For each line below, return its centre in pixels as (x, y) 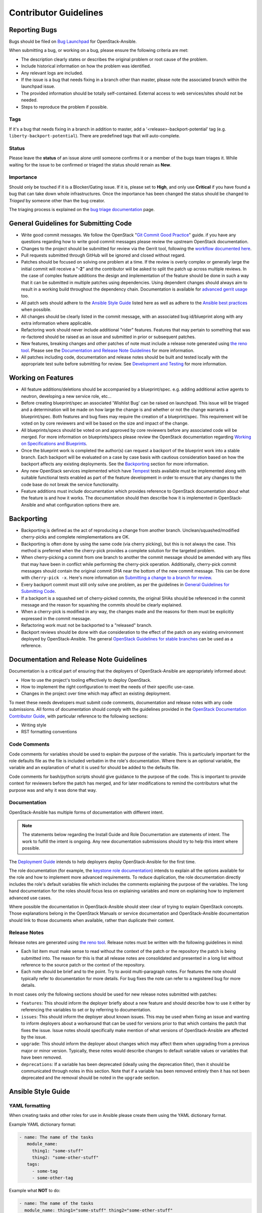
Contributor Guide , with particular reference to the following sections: (78, 716)
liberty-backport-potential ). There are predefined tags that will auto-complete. (95, 136)
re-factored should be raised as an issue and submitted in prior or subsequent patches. (108, 337)
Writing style (34, 725)
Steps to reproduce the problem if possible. (65, 107)
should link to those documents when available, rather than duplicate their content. (92, 920)
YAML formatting (30, 1106)
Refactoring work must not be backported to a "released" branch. (87, 625)
